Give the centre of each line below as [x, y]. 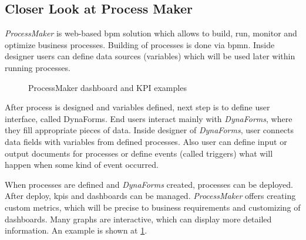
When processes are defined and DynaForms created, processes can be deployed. [149, 184]
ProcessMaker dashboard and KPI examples [107, 87]
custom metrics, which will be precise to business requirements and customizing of [153, 207]
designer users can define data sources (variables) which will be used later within [150, 56]
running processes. [38, 67]
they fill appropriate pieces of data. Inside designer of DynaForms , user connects [149, 130]
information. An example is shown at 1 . [76, 230]
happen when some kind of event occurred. [82, 165]
